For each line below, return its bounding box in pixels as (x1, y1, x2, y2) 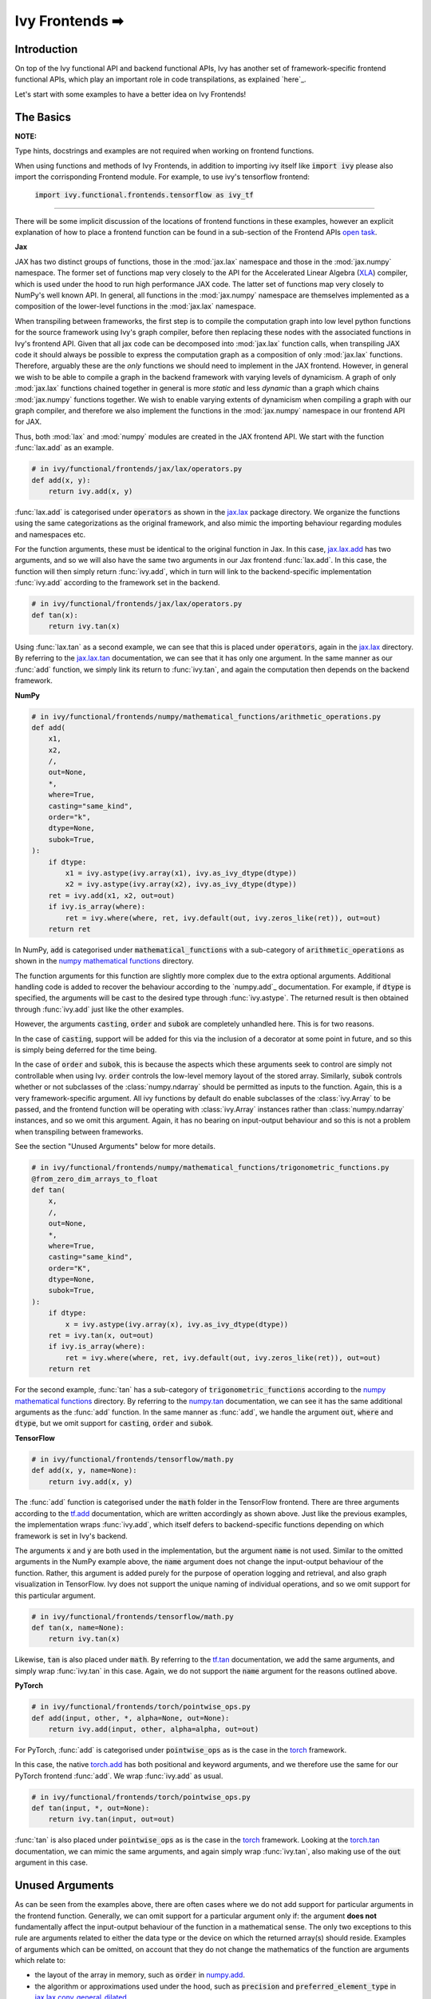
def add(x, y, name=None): (31, 1466, 137, 1475)
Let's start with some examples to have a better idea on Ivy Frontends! (14, 89, 247, 99)
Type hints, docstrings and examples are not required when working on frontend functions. (14, 146, 314, 156)
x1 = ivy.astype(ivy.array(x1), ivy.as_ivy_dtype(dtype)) (65, 868, 297, 877)
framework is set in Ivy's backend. (14, 1531, 128, 1541)
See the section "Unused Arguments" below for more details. (14, 1142, 215, 1151)
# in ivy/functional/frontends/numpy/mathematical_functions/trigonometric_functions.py (31, 1163, 390, 1172)
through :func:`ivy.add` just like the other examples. (14, 1004, 184, 1014)
